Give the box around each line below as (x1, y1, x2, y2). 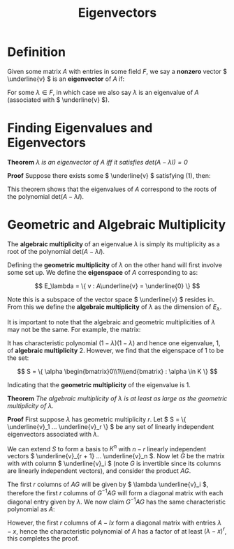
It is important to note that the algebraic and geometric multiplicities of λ (7, 317, 216, 326)
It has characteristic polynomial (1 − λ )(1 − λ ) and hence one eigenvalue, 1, (7, 338, 221, 347)
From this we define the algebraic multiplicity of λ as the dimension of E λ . (7, 302, 222, 313)
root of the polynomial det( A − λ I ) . (7, 247, 105, 255)
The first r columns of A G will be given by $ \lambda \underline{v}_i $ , (7, 480, 209, 489)
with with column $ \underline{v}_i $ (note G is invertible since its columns (7, 459, 221, 468)
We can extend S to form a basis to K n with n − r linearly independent (7, 443, 206, 453)
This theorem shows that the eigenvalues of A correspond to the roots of (7, 185, 217, 193)
